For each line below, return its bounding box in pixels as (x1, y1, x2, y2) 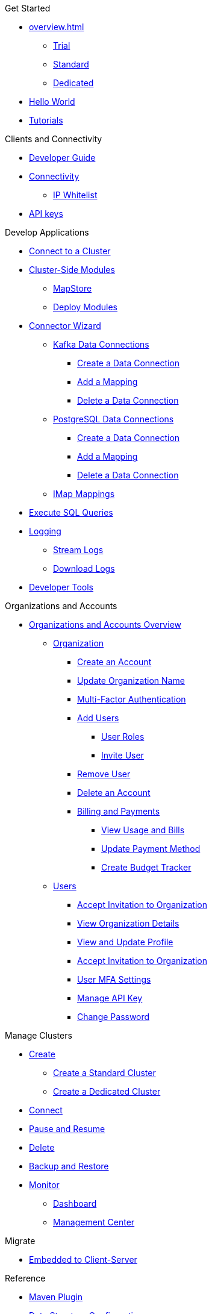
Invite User (101, 750, 144, 760)
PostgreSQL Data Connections (53, 414, 174, 424)
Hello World (29, 96, 75, 107)
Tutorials (29, 115, 63, 125)
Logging (29, 526, 61, 536)
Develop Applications (5, 227, 89, 237)
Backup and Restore (29, 1161, 109, 1171)
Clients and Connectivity (5, 134, 102, 144)
